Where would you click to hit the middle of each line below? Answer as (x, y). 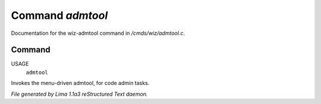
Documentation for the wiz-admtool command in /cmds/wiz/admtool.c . (98, 33)
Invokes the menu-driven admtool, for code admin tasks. (80, 83)
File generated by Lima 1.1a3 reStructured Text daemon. (79, 94)
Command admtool (59, 15)
